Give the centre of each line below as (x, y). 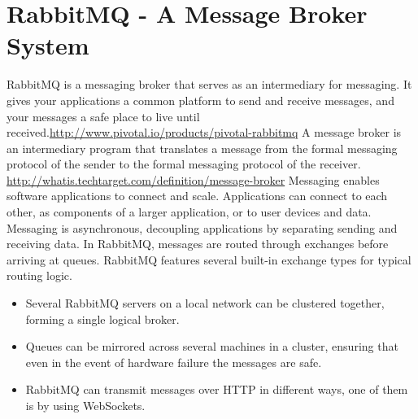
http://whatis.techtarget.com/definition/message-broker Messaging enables (193, 179)
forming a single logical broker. (102, 319)
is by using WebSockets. (85, 405)
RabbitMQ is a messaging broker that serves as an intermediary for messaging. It (209, 84)
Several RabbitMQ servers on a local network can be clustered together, (205, 303)
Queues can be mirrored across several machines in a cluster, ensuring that (212, 346)
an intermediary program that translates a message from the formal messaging (202, 148)
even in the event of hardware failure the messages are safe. (174, 362)
